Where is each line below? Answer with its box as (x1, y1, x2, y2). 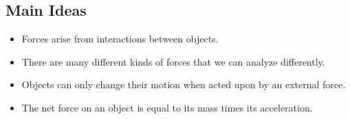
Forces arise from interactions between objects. (21, 31, 219, 46)
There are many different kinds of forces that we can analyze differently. (21, 54, 325, 68)
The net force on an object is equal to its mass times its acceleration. (21, 100, 313, 114)
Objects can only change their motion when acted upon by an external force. (21, 77, 346, 92)
